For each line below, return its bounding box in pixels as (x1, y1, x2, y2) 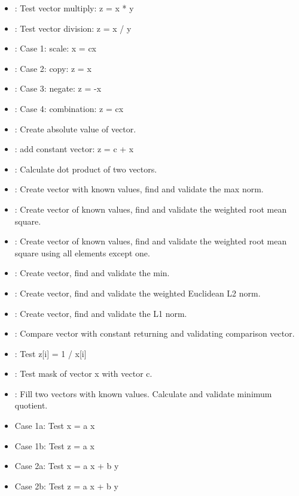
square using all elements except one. (14, 246, 150, 259)
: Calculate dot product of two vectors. (14, 162, 157, 175)
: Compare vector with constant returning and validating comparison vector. (14, 327, 295, 340)
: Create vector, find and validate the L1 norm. (14, 307, 187, 319)
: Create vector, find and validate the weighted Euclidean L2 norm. (14, 286, 261, 299)
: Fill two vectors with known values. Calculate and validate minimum (14, 387, 272, 400)
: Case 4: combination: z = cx (14, 102, 124, 114)
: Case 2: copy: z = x (14, 62, 91, 74)
